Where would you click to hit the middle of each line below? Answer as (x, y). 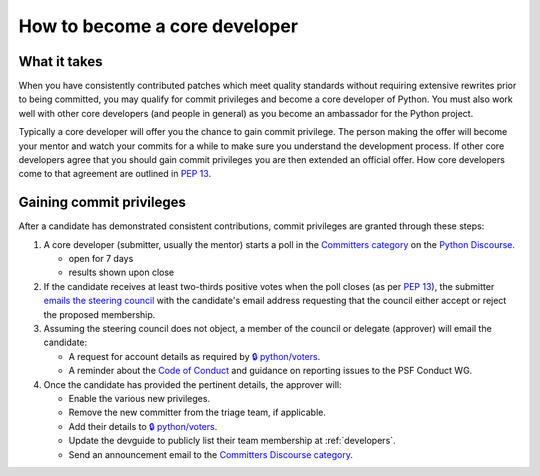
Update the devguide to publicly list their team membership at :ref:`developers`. (232, 441)
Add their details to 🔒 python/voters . (143, 426)
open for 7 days (101, 259)
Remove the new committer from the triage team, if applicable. (197, 412)
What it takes (61, 61)
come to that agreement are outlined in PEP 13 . (115, 174)
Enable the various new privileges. (139, 398)
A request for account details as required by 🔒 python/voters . (194, 356)
